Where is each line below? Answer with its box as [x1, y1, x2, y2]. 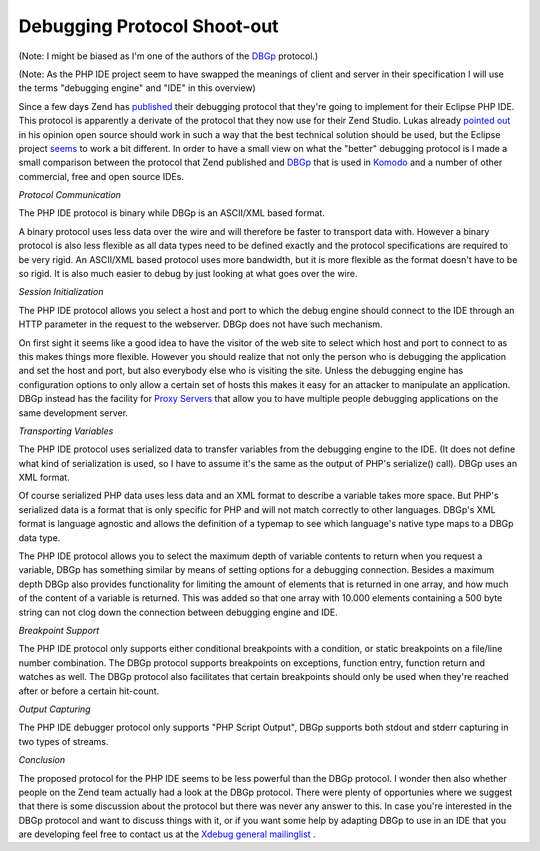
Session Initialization [18, 286, 104, 298]
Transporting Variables [18, 425, 114, 437]
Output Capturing [18, 703, 91, 715]
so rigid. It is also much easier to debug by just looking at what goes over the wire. [18, 268, 358, 280]
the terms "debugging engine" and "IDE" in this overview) [18, 82, 257, 94]
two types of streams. [18, 735, 109, 747]
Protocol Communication [18, 189, 122, 201]
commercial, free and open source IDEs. [18, 170, 185, 182]
